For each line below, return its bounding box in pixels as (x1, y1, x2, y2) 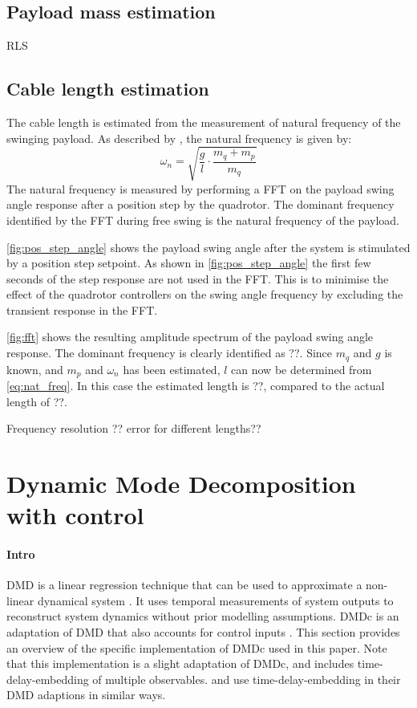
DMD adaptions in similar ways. (6, 686, 166, 703)
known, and (6, 360, 63, 377)
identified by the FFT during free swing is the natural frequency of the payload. (6, 211, 399, 228)
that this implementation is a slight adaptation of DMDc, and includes (6, 655, 354, 672)
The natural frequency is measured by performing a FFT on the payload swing (6, 180, 395, 197)
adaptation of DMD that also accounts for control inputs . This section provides (6, 623, 400, 640)
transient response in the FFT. (6, 301, 158, 318)
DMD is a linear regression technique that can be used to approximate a (6, 576, 362, 593)
